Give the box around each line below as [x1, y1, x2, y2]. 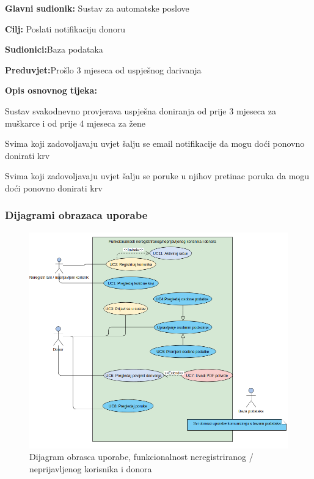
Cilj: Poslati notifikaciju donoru [5, 22, 126, 35]
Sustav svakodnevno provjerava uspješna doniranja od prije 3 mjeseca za [5, 104, 276, 117]
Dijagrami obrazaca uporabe [5, 207, 148, 223]
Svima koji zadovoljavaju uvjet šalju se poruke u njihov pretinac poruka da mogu [5, 169, 310, 182]
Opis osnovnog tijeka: [5, 84, 97, 97]
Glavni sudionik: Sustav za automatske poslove [5, 2, 189, 14]
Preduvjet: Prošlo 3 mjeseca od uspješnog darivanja [5, 63, 202, 76]
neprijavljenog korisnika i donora [29, 462, 152, 475]
